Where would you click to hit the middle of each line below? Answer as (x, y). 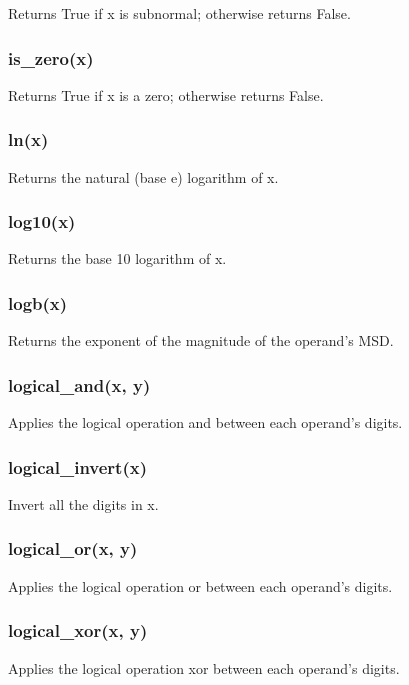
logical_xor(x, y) (78, 630)
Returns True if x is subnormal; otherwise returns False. (179, 13)
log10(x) (42, 221)
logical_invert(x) (77, 466)
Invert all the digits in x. (83, 503)
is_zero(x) (51, 57)
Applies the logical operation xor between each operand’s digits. (204, 667)
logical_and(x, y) (79, 384)
